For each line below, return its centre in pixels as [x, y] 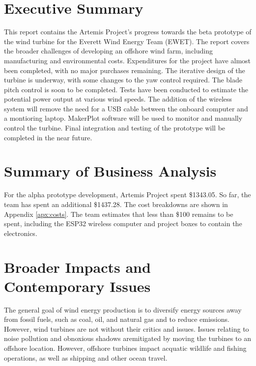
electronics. [21, 233]
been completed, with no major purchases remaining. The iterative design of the [125, 70]
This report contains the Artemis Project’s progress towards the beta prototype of [128, 32]
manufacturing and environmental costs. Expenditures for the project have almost [128, 60]
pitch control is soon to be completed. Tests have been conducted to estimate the [126, 89]
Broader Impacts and [77, 267]
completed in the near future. [48, 137]
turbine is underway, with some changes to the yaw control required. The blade [123, 80]
